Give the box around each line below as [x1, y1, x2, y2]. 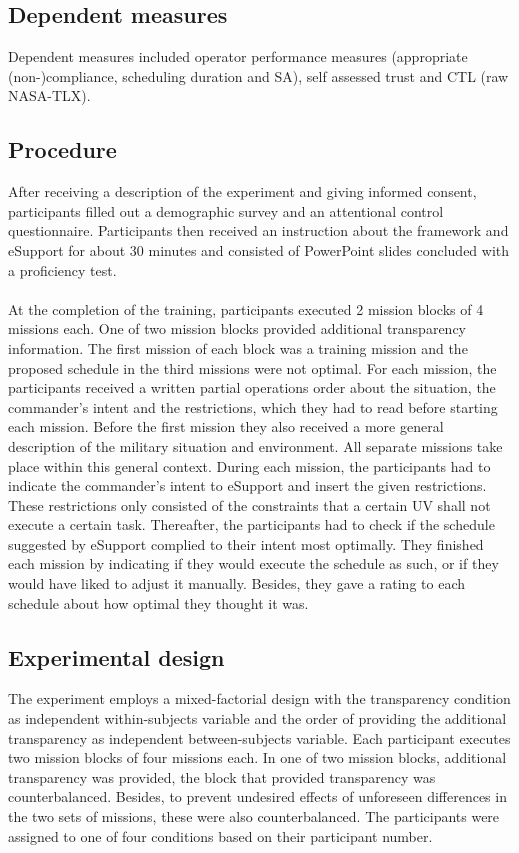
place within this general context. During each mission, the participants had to [8, 455, 491, 476]
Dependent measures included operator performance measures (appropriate [8, 46, 468, 67]
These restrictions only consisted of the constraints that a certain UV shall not [8, 494, 491, 515]
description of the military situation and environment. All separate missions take [8, 435, 503, 456]
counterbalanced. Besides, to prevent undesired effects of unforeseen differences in [8, 786, 507, 807]
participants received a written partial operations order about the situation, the [8, 377, 496, 398]
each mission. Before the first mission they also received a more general [8, 416, 444, 437]
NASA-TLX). [8, 85, 91, 106]
